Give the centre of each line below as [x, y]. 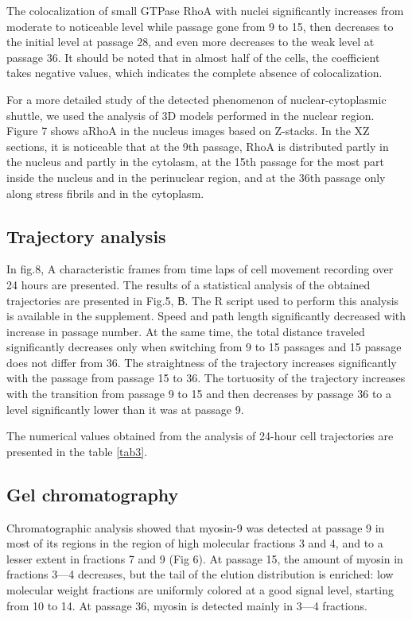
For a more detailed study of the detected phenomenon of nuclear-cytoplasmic [196, 99]
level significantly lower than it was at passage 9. [125, 409]
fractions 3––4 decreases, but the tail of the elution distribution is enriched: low [200, 574]
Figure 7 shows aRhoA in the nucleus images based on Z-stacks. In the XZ [188, 131]
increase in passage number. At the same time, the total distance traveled [186, 331]
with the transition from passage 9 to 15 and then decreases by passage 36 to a [199, 394]
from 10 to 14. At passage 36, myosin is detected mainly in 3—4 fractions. [187, 605]
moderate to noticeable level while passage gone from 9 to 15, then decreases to [200, 26]
